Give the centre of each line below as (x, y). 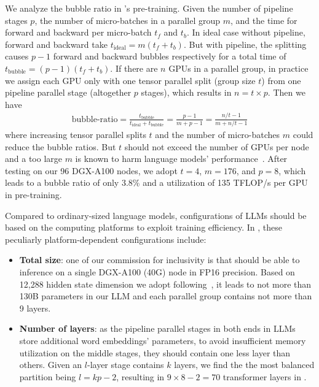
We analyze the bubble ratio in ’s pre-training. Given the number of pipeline (149, 8)
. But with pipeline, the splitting (245, 44)
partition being (48, 376)
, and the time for (264, 20)
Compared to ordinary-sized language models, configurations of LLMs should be (156, 215)
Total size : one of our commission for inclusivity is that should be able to (159, 260)
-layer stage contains (125, 365)
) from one (281, 80)
